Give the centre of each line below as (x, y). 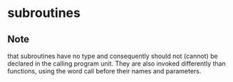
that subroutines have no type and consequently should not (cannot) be (113, 56)
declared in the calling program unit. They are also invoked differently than (116, 64)
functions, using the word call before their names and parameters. (104, 71)
